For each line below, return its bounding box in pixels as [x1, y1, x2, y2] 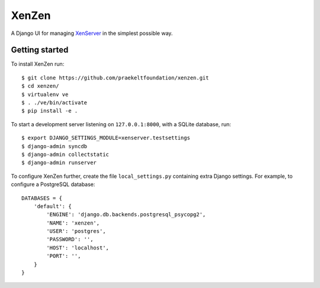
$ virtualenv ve [21, 91, 69, 98]
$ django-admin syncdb [21, 143, 88, 149]
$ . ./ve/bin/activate [21, 100, 88, 106]
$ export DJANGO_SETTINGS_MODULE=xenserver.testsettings [21, 135, 191, 142]
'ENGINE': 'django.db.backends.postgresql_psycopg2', [46, 211, 206, 218]
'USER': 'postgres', [46, 228, 106, 235]
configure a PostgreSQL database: [11, 181, 95, 188]
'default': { [33, 203, 72, 210]
